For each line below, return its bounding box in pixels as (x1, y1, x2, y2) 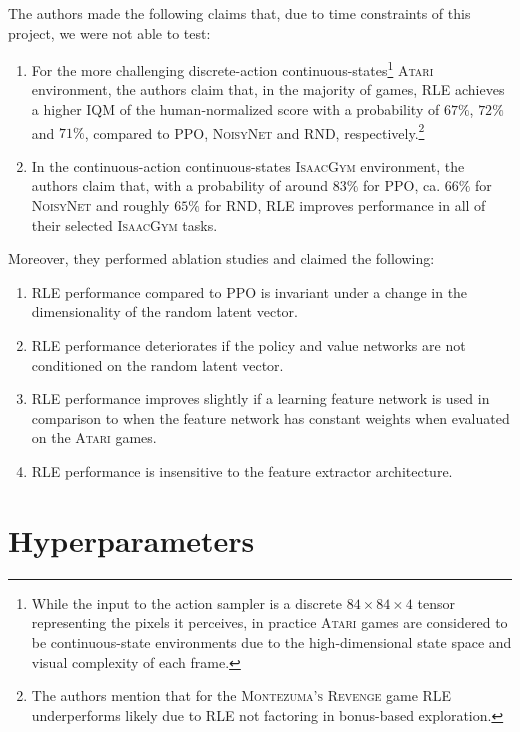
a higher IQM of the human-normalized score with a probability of (31, 99, 440, 120)
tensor (417, 592, 455, 613)
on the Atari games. (31, 427, 157, 448)
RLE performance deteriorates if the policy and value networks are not (31, 335, 466, 356)
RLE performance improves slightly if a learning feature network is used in (31, 388, 490, 409)
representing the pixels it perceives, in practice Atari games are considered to (31, 612, 508, 633)
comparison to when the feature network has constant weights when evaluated (31, 407, 510, 428)
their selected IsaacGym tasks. (31, 214, 218, 235)
